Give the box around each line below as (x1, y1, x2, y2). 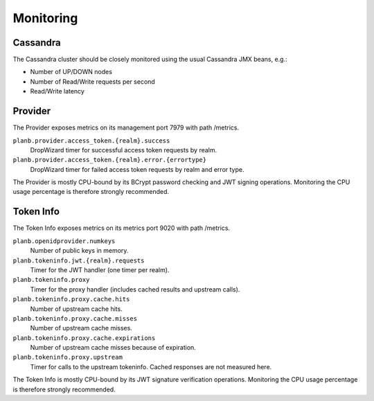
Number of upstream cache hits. (30, 305, 123, 313)
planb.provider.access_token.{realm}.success (12, 136, 170, 145)
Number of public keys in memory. (30, 247, 129, 255)
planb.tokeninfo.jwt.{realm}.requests (12, 256, 145, 265)
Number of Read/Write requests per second (30, 77, 155, 86)
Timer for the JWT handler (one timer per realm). (30, 265, 170, 274)
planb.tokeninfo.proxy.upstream (12, 353, 123, 362)
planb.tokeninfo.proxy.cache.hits (12, 295, 130, 303)
